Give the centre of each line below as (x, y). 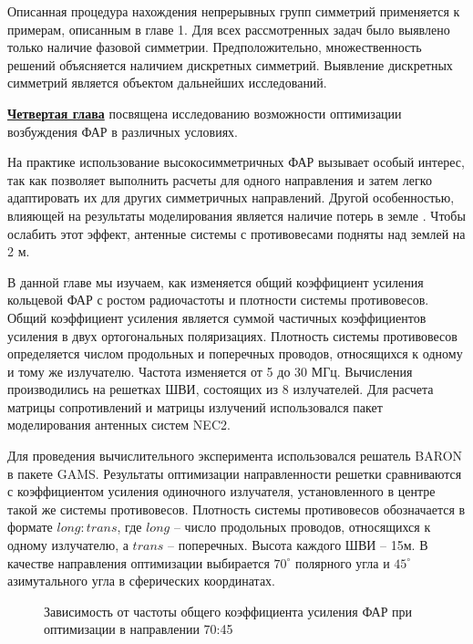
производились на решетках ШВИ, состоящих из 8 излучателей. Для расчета (221, 389)
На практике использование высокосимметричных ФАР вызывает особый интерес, (236, 162)
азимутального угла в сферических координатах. (142, 581)
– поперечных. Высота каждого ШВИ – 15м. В (298, 545)
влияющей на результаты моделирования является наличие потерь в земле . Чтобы (236, 215)
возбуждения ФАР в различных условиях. (123, 131)
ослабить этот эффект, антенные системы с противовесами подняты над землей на (236, 233)
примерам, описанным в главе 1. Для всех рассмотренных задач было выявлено (229, 29)
